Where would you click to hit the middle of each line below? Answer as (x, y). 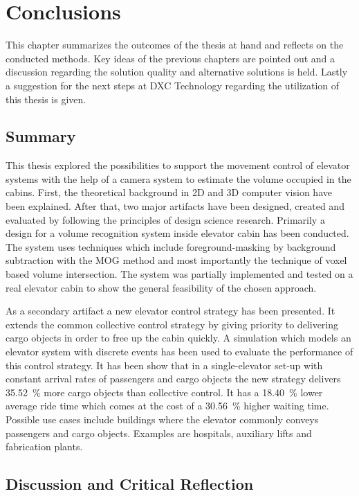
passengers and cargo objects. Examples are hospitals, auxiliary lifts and (159, 433)
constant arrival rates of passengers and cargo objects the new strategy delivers (173, 379)
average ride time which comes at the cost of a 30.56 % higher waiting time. (167, 406)
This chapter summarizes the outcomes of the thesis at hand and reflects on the (175, 45)
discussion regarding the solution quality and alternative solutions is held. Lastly (177, 72)
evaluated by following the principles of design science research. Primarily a (165, 219)
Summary (41, 136)
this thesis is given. (46, 99)
